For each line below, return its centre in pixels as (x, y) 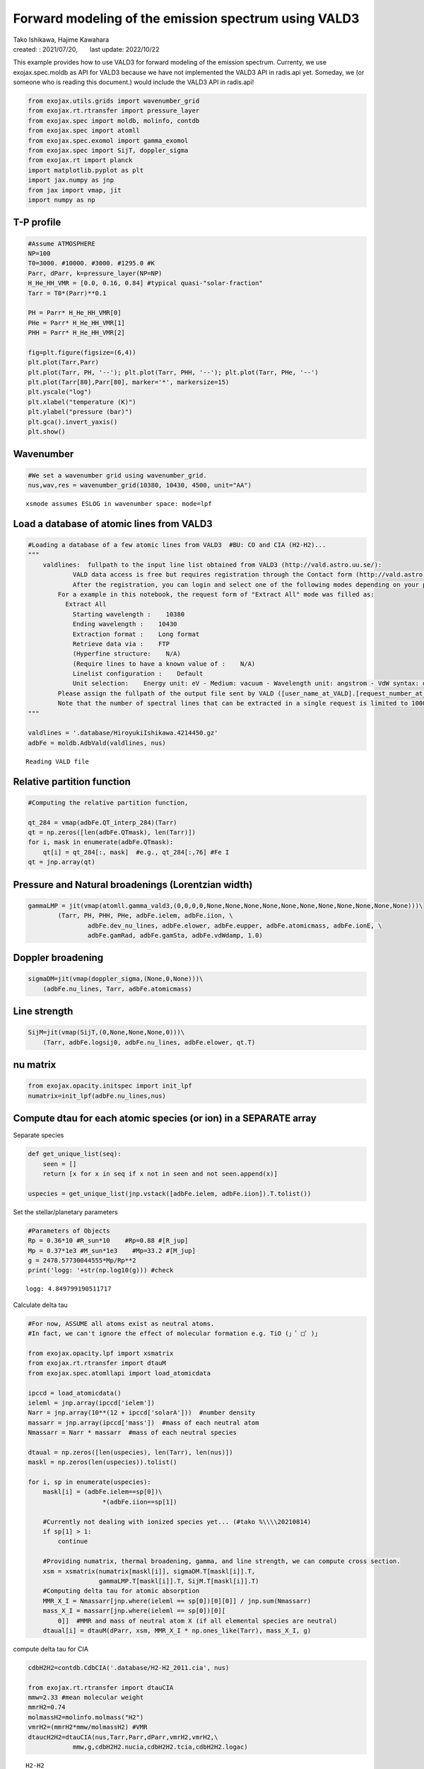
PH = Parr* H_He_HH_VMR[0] (75, 313)
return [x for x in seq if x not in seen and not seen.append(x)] (160, 1174)
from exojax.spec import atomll (84, 131)
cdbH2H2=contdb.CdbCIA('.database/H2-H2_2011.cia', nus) (129, 1667)
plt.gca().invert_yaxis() (73, 422)
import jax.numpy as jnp (71, 180)
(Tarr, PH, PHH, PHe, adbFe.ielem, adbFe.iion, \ (145, 916)
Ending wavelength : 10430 (125, 624)
